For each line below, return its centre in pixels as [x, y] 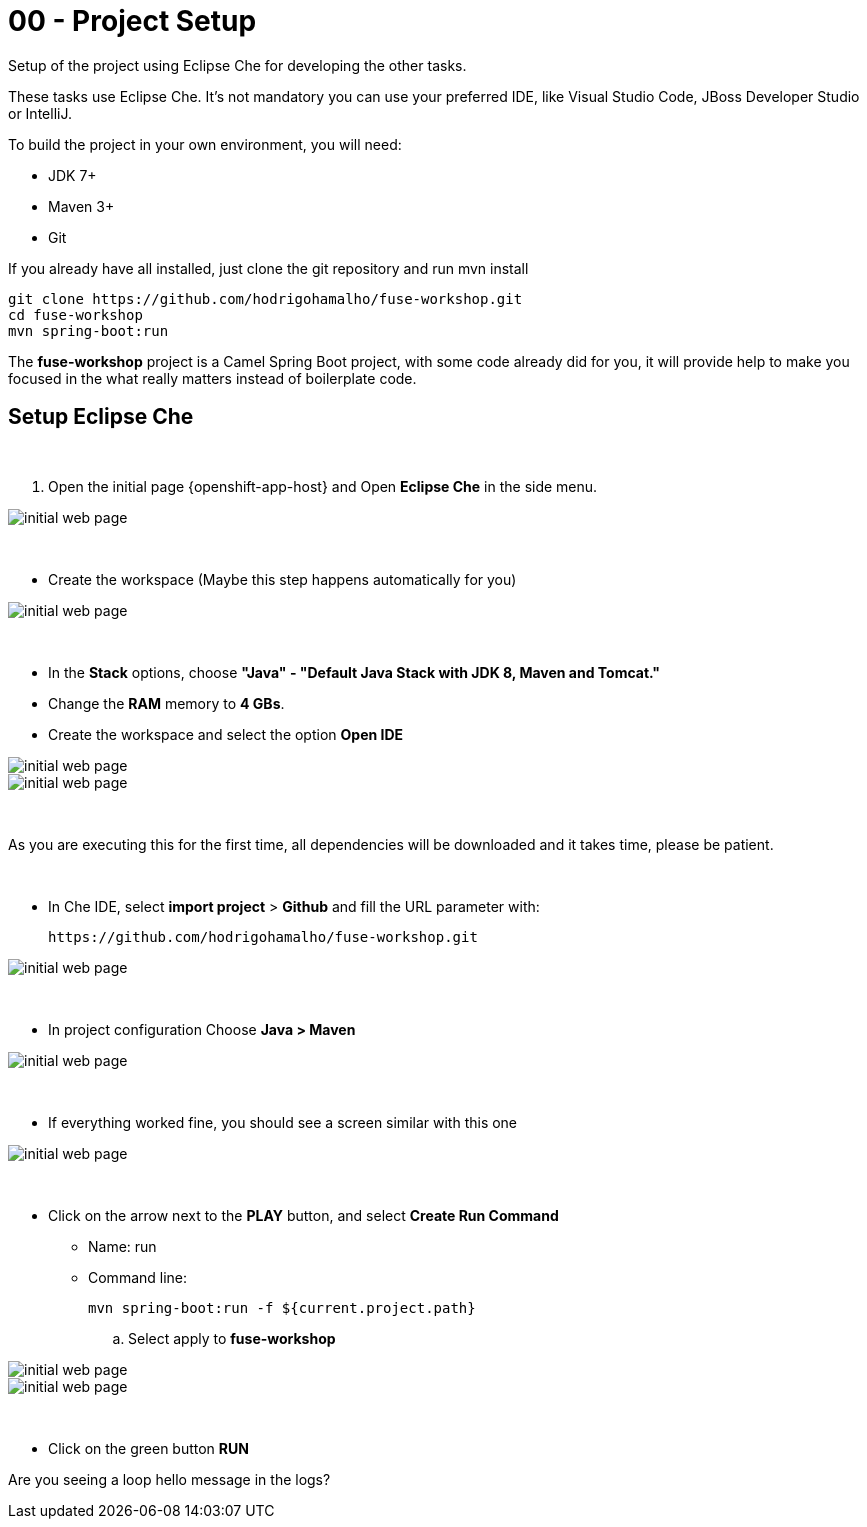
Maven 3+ [81, 206]
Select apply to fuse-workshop [232, 1338]
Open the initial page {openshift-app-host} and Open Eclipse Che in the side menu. [323, 486]
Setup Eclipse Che [101, 417]
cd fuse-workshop [75, 314]
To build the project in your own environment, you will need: [205, 144]
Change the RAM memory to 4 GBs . [166, 703]
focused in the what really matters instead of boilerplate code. [212, 378]
